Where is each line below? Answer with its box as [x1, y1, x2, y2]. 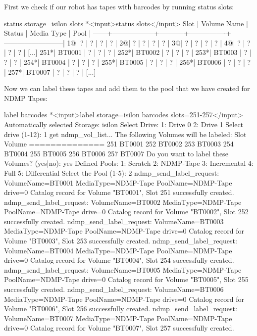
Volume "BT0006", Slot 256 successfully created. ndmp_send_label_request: [4, 303, 237, 314]
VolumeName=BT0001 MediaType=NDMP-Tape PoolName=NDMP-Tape [4, 177, 232, 188]
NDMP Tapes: [4, 93, 48, 103]
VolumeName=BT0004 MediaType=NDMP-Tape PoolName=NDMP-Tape [4, 245, 232, 255]
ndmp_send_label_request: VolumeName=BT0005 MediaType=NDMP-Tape [4, 264, 242, 275]
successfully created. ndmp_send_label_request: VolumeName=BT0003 [4, 216, 224, 226]
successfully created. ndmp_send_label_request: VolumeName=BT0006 [4, 284, 224, 294]
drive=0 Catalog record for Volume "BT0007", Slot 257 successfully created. [4, 323, 234, 333]
